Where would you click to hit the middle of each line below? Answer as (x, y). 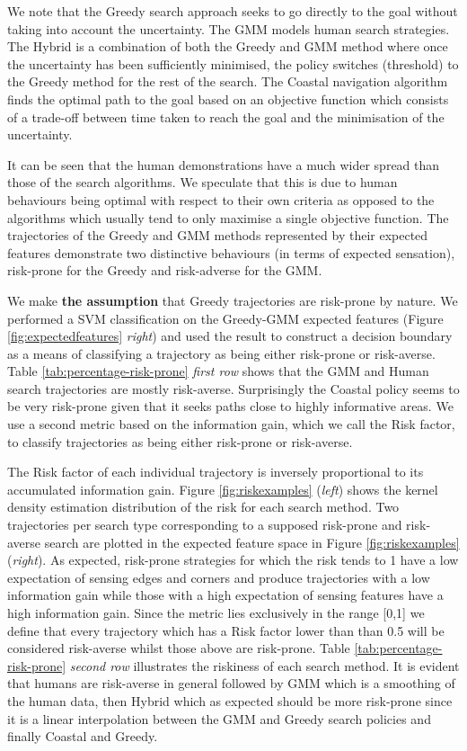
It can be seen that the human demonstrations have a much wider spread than (224, 164)
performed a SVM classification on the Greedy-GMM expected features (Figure (225, 318)
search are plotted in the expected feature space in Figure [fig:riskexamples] (252, 542)
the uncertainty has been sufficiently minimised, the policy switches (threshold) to (233, 63)
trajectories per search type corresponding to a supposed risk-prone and (205, 525)
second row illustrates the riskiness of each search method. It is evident (264, 665)
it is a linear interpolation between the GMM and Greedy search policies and (219, 718)
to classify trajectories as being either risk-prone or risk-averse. (180, 441)
